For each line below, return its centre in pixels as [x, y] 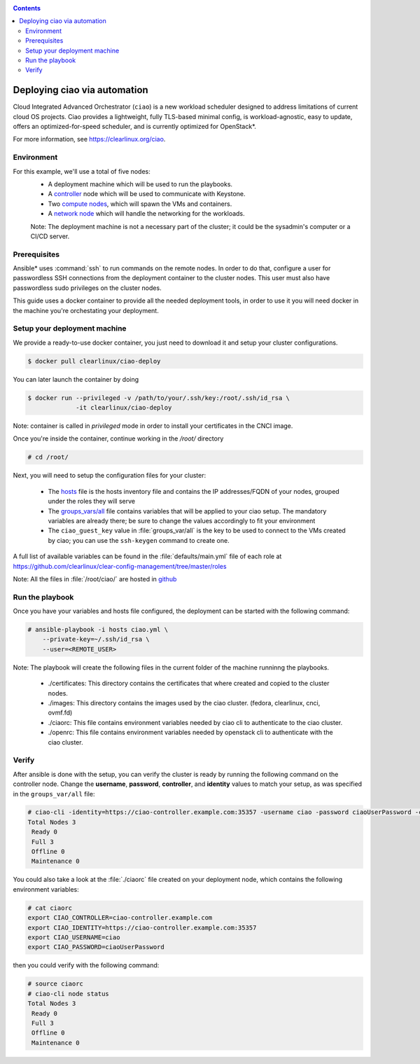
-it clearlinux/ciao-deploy [124, 408]
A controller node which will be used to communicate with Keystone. [147, 194]
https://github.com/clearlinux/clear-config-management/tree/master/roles [120, 566]
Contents [27, 8]
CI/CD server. [50, 236]
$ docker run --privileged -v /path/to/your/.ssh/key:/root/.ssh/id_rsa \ [159, 398]
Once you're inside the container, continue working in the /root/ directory [118, 438]
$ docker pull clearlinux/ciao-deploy [94, 361]
